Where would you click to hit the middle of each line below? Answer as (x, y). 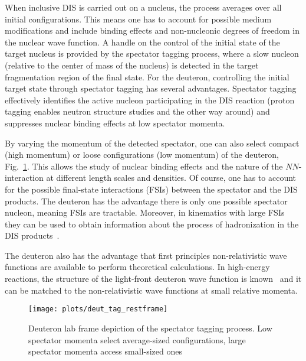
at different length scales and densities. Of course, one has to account (171, 178)
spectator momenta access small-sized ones (105, 351)
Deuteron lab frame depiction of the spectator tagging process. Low (150, 328)
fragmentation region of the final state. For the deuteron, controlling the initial (147, 77)
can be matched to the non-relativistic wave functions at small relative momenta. (151, 290)
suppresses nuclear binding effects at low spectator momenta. (115, 123)
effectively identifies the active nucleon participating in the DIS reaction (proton (150, 100)
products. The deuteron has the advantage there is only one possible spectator (146, 201)
